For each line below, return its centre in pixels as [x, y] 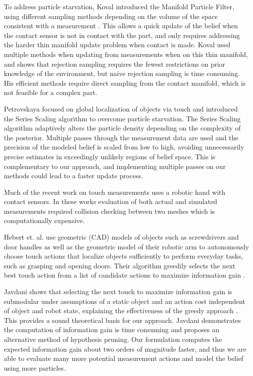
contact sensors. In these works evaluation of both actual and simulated [111, 201]
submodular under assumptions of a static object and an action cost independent [125, 301]
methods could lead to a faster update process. [73, 176]
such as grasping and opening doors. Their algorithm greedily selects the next [120, 265]
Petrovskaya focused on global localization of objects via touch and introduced [121, 108]
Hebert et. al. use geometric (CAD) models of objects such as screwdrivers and [121, 237]
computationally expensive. [45, 220]
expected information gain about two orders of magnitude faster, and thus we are [125, 348]
